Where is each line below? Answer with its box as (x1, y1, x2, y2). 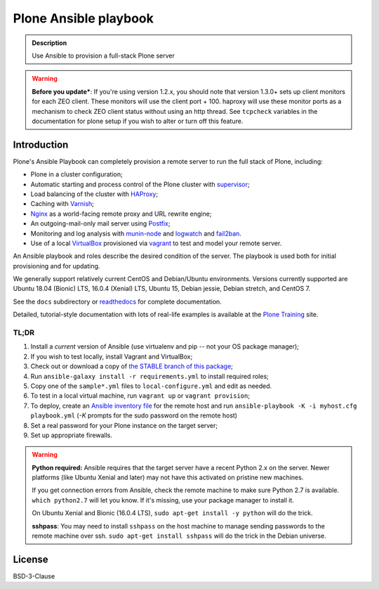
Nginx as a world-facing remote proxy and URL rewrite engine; (30, 209, 212, 218)
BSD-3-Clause (13, 571, 55, 580)
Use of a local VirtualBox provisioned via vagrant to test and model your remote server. (30, 239, 282, 247)
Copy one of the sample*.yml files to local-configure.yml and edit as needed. (30, 382, 272, 390)
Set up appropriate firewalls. (30, 431, 112, 439)
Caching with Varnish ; (30, 200, 95, 208)
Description (32, 39, 67, 47)
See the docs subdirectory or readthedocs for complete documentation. (13, 297, 222, 306)
